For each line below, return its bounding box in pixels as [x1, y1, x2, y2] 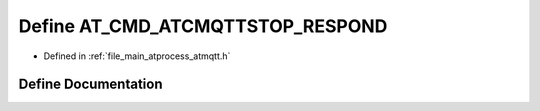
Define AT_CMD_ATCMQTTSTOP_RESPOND [18, 15, 388, 37]
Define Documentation [18, 76, 163, 93]
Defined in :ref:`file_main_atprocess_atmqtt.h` [43, 50, 231, 62]
